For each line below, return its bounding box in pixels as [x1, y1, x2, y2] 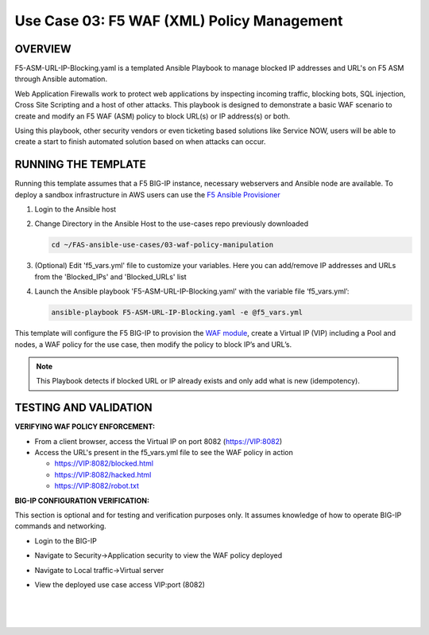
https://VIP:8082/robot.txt [54, 481, 139, 491]
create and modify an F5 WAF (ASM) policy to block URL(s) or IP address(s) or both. [14, 111, 291, 121]
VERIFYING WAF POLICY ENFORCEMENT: [14, 422, 155, 431]
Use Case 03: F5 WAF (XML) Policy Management [14, 12, 343, 29]
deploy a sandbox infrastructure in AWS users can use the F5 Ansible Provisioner [14, 189, 281, 199]
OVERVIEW [14, 42, 71, 56]
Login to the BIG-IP [34, 536, 97, 545]
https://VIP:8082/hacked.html [54, 469, 152, 479]
